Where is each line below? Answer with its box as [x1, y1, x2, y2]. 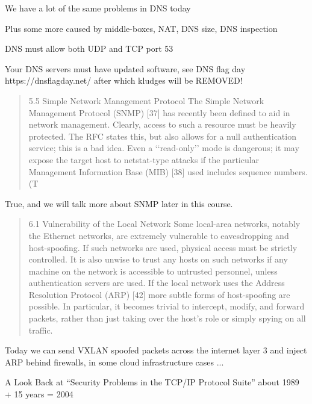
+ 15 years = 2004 [5, 388, 73, 400]
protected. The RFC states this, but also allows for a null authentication [28, 129, 296, 142]
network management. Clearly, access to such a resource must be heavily [28, 118, 296, 131]
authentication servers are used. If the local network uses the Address [28, 276, 285, 289]
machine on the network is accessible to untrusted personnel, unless [28, 264, 278, 277]
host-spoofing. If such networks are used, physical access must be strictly [28, 241, 298, 253]
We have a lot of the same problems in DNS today [5, 2, 191, 14]
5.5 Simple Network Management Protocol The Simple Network [28, 94, 264, 107]
